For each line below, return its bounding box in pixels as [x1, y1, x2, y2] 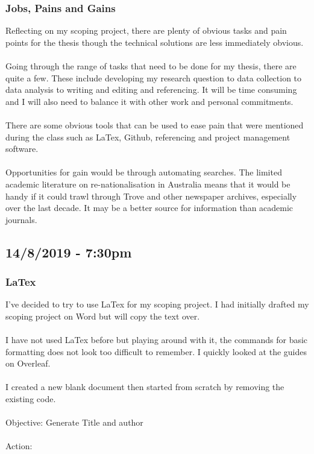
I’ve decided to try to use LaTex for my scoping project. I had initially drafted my [5, 298, 309, 311]
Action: [5, 440, 33, 452]
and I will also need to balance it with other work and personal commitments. [5, 95, 294, 107]
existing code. [5, 393, 56, 405]
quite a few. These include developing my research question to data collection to [5, 71, 302, 84]
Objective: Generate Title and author [5, 416, 143, 429]
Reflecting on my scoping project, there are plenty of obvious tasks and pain [5, 24, 287, 37]
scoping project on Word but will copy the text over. [5, 309, 200, 322]
